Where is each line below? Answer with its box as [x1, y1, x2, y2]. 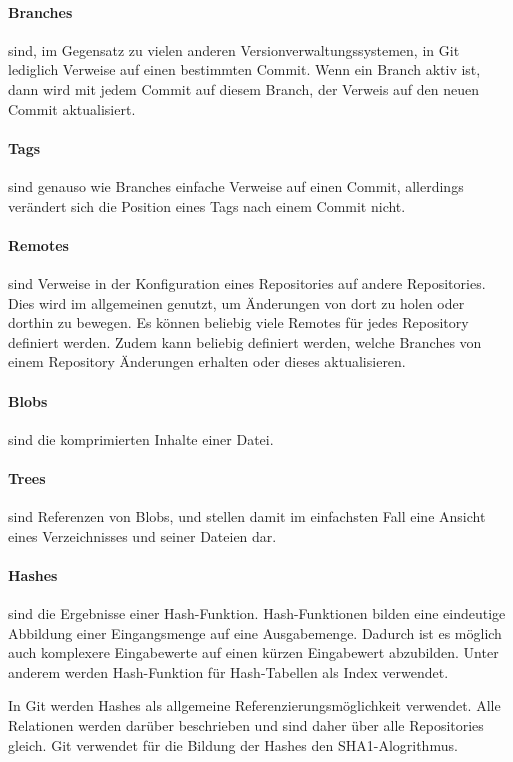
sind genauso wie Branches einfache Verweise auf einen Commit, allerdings [8, 175, 464, 196]
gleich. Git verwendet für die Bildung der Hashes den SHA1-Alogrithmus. [8, 734, 458, 755]
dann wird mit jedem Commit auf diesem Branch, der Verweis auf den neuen [8, 78, 480, 99]
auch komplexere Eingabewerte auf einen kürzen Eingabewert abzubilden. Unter [8, 642, 499, 663]
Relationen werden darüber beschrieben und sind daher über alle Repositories [8, 715, 484, 736]
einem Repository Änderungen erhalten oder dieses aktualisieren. [8, 351, 406, 372]
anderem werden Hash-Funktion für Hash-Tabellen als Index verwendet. [8, 661, 449, 682]
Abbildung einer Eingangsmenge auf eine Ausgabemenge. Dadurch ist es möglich [8, 622, 502, 643]
